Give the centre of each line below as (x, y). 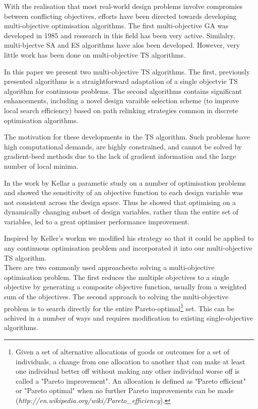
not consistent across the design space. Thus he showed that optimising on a (120, 202)
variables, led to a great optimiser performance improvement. (97, 221)
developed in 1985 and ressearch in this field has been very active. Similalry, (120, 35)
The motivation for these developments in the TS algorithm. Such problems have (127, 137)
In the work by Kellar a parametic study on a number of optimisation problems (125, 182)
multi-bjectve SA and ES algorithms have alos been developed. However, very (122, 45)
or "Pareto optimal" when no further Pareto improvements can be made (125, 390)
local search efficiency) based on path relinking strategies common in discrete (121, 110)
